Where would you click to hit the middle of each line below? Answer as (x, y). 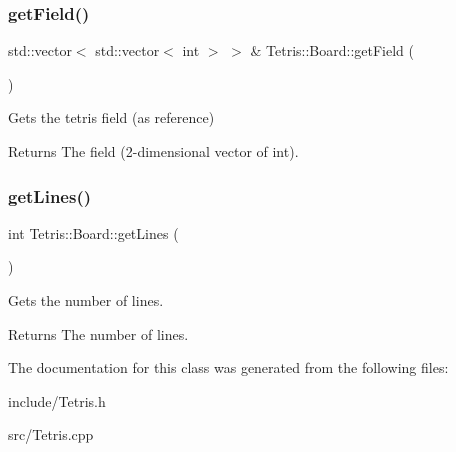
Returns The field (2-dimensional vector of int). (153, 151)
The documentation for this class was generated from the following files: (228, 367)
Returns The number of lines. (98, 333)
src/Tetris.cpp (51, 434)
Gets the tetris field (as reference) (111, 117)
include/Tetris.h (57, 400)
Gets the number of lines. (86, 300)
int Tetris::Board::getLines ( (93, 232)
